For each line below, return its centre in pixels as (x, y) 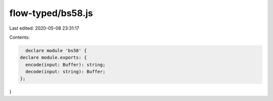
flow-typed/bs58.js (51, 13)
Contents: (19, 37)
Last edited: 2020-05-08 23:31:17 (44, 28)
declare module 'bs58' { (56, 51)
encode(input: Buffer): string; (65, 65)
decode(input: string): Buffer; (65, 72)
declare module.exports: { (53, 58)
